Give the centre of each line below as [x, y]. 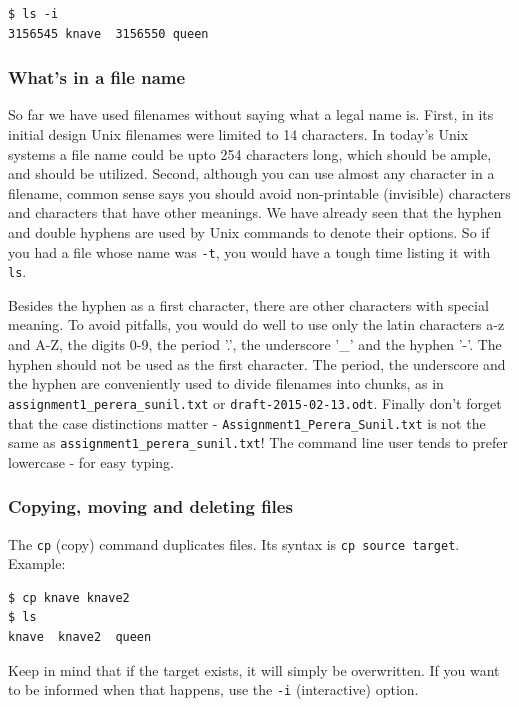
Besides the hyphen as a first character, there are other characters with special [248, 304]
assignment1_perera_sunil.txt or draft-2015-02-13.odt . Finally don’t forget [255, 402]
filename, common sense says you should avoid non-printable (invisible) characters [259, 192]
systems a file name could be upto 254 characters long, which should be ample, [250, 153]
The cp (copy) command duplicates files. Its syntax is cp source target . [234, 543]
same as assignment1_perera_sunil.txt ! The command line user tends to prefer [258, 442]
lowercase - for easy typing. [91, 461]
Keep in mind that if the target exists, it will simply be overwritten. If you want [254, 669]
